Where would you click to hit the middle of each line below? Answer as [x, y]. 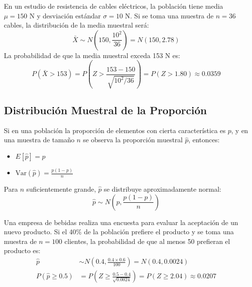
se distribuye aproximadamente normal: [162, 189]
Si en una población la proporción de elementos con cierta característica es [115, 130]
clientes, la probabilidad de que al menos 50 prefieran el [147, 241]
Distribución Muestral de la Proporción [105, 110]
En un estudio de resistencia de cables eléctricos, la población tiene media [114, 6]
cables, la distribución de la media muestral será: [76, 25]
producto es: [22, 250]
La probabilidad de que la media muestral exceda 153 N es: [92, 55]
